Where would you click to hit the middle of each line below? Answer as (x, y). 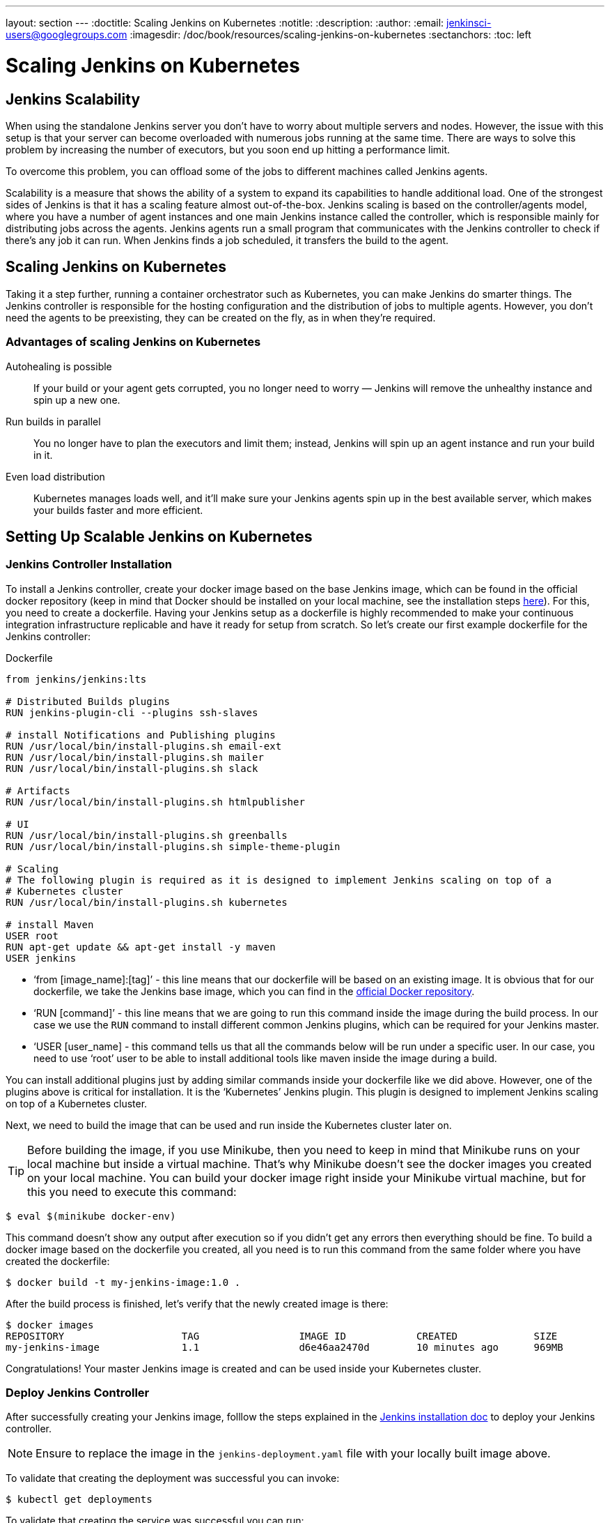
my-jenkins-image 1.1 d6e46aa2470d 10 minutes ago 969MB (284, 1347)
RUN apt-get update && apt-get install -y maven (141, 947)
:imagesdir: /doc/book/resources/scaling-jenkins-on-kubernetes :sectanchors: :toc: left (330, 35)
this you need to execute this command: (132, 1191)
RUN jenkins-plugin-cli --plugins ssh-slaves (132, 712)
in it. (43, 455)
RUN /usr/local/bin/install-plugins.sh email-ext (144, 746)
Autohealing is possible (59, 366)
